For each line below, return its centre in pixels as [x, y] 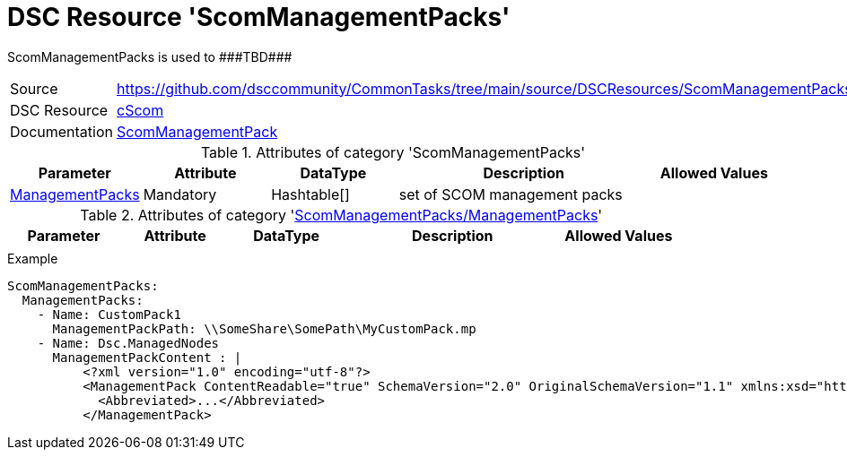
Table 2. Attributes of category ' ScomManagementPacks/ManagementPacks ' [341, 215]
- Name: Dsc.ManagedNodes [128, 343]
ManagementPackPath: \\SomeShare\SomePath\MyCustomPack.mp [264, 328]
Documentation [61, 131]
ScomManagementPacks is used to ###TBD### [150, 56]
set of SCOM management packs [511, 194]
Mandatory [180, 194]
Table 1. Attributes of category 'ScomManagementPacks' [393, 152]
